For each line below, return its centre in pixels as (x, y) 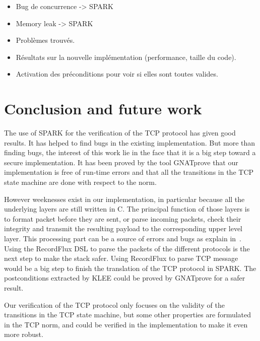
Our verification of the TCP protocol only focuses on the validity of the (114, 304)
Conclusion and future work (103, 109)
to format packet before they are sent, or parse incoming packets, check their (123, 218)
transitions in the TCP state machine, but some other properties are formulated (128, 315)
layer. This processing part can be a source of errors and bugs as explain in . (123, 238)
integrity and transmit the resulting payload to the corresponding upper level (123, 228)
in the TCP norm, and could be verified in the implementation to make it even (126, 324)
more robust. (24, 334)
